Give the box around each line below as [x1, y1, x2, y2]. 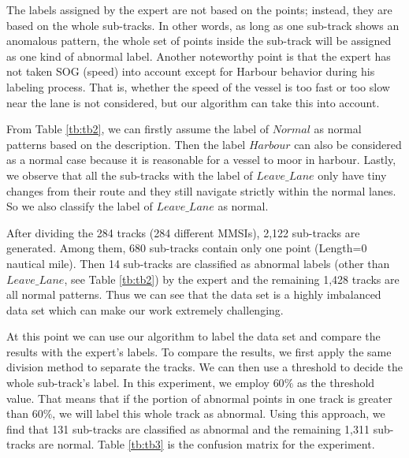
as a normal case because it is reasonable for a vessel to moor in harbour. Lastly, [6, 151, 396, 168]
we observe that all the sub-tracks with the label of [6, 166, 253, 183]
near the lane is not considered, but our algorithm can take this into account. [6, 94, 380, 110]
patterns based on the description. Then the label [6, 136, 246, 152]
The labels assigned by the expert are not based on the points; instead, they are [6, 2, 392, 17]
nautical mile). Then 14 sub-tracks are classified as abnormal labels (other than [6, 255, 390, 271]
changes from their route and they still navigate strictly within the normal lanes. [6, 182, 396, 199]
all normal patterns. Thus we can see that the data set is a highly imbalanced [6, 286, 381, 303]
